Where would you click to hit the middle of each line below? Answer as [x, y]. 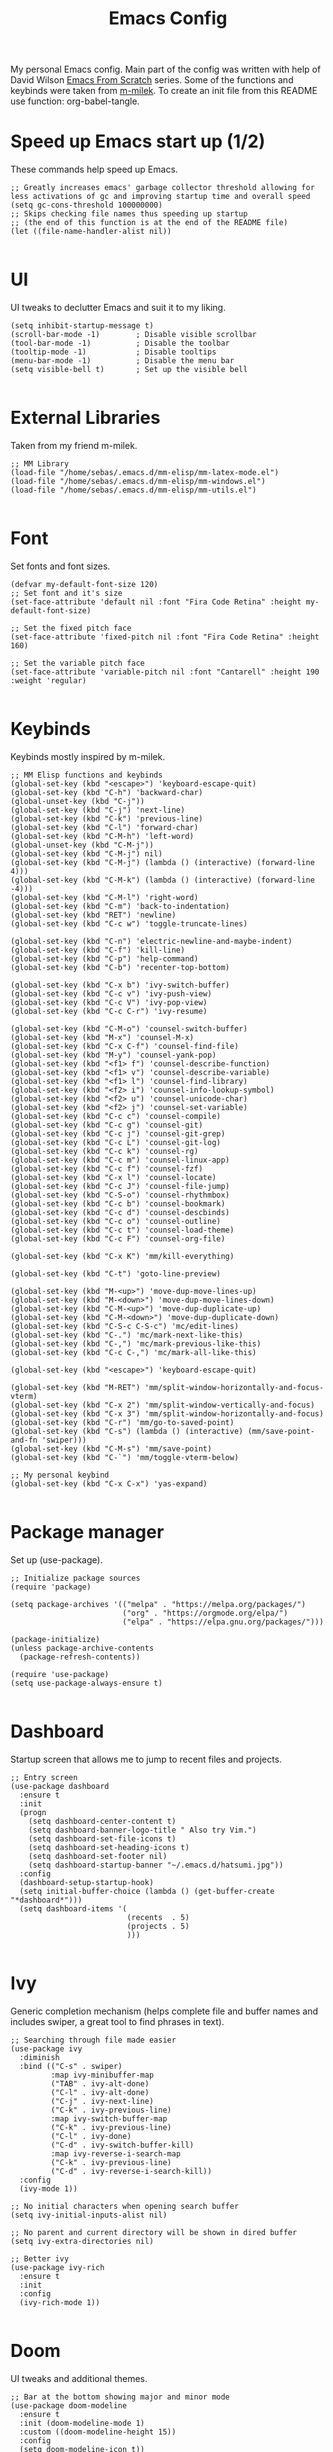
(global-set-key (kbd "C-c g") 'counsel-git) [106, 1125]
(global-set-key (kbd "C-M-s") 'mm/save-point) [111, 1448]
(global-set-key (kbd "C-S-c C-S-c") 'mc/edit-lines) [125, 1326]
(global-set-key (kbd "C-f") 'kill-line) [98, 950]
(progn [33, 1812]
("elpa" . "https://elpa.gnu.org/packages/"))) [223, 1622]
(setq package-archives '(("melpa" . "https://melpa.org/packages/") [158, 1604]
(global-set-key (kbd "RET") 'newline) [93, 915]
